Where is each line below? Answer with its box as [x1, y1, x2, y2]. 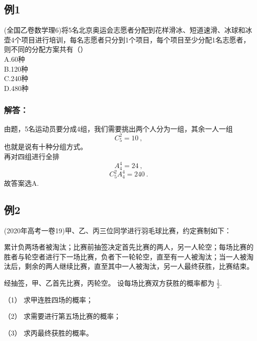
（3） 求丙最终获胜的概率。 [4, 327, 93, 338]
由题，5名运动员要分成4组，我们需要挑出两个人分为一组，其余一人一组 [4, 123, 233, 133]
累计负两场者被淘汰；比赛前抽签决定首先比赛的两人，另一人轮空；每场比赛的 [4, 242, 254, 252]
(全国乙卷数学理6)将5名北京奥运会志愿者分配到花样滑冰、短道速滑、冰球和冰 [4, 25, 252, 35]
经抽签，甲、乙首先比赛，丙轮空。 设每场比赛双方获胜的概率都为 [4, 277, 214, 288]
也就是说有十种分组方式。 [4, 141, 87, 152]
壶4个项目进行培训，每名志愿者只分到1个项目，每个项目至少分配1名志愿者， [4, 34, 250, 44]
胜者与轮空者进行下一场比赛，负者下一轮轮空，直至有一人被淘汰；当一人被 [4, 251, 247, 261]
